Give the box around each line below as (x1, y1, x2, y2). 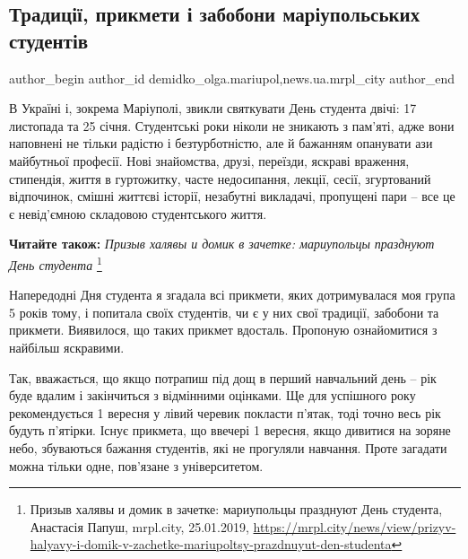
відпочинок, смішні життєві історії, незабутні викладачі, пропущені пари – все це (9, 187, 455, 205)
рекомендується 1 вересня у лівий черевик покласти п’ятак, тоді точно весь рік (9, 403, 441, 422)
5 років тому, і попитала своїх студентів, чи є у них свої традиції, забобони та (9, 302, 439, 321)
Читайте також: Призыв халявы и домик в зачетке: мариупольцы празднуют (9, 234, 435, 253)
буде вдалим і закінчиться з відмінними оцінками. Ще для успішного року (9, 386, 416, 405)
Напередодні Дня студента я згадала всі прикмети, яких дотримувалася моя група (9, 285, 455, 304)
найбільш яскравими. (9, 337, 125, 356)
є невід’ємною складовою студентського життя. (9, 204, 267, 223)
